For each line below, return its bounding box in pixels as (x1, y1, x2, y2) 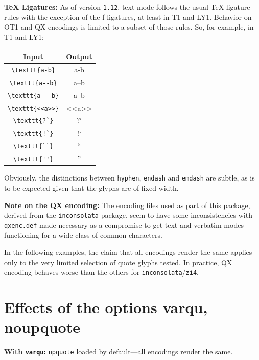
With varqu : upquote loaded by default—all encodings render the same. (4, 346, 233, 357)
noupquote (4, 317, 80, 338)
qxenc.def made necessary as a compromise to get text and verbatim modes (4, 219, 244, 230)
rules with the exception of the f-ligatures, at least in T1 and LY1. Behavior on (4, 11, 252, 22)
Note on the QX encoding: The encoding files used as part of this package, (4, 199, 250, 210)
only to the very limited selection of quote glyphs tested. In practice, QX (4, 256, 232, 267)
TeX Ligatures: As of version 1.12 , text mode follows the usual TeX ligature (4, 2, 250, 12)
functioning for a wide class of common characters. (4, 229, 162, 240)
